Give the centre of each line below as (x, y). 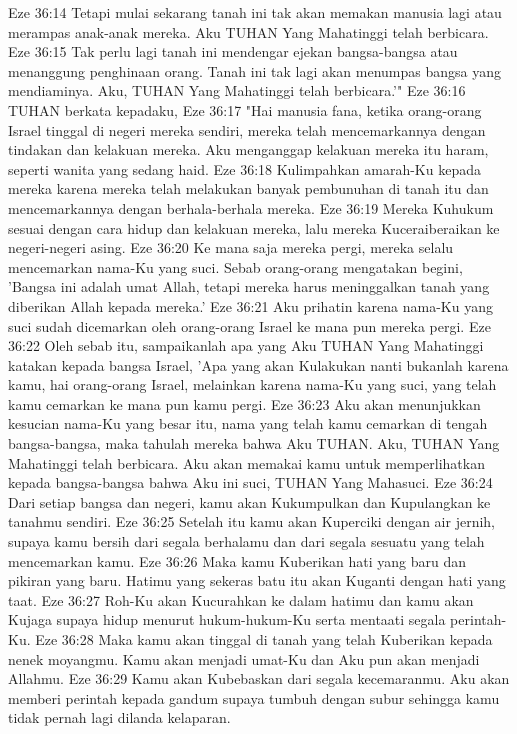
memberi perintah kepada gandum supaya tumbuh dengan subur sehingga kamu (254, 697)
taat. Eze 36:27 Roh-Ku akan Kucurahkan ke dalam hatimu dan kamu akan (241, 599)
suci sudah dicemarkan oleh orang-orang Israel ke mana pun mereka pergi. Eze (249, 325)
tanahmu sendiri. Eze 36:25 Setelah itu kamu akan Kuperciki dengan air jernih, (251, 521)
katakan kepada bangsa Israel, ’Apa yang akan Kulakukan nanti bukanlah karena (258, 364)
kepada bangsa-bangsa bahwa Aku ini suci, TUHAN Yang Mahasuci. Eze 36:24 (250, 482)
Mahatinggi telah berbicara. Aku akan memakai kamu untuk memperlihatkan (246, 462)
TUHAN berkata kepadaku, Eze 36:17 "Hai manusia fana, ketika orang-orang (245, 109)
